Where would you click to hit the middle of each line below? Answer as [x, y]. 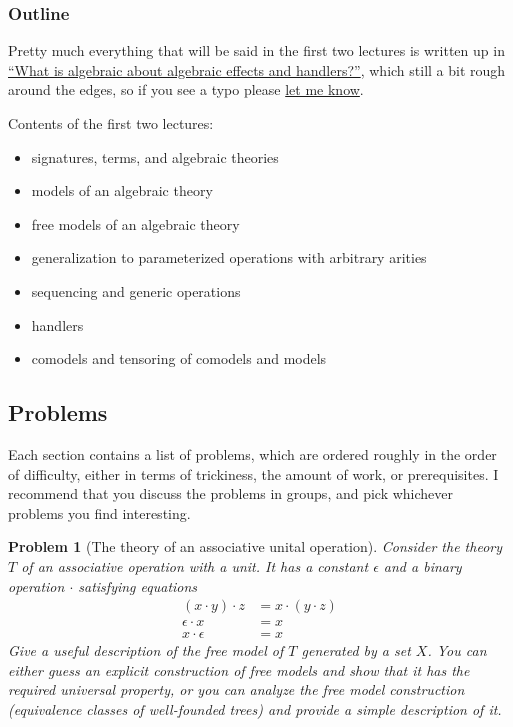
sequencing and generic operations [136, 290]
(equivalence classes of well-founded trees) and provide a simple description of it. [255, 708]
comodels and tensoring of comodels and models [179, 358]
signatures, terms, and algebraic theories [155, 156]
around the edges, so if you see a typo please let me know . [186, 89]
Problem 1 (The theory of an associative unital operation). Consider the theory [255, 546]
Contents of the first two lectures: [111, 123]
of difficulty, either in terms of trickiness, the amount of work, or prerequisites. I [253, 473]
